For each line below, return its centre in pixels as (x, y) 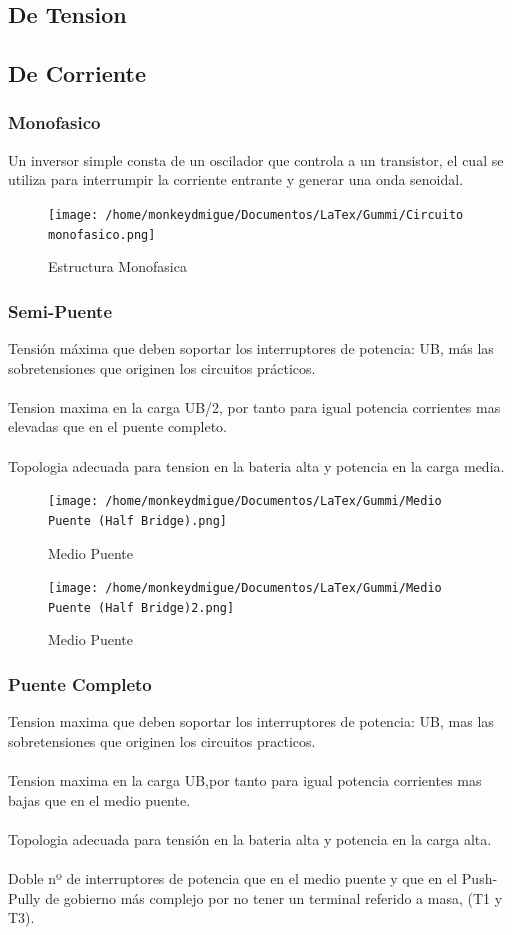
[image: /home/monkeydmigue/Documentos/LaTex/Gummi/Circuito (256, 214)
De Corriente (77, 73)
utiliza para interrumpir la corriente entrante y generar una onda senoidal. (236, 179)
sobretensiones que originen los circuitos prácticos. (162, 367)
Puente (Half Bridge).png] (137, 520)
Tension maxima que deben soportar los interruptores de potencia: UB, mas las (251, 721)
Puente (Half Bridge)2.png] (141, 607)
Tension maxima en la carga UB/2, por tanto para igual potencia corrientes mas (254, 406)
